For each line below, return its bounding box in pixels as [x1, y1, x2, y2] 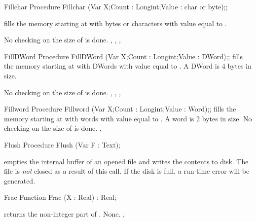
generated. [4, 175, 36, 185]
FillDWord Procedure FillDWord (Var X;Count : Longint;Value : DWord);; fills [4, 51, 243, 61]
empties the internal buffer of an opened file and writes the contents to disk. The [4, 156, 249, 166]
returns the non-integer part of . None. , [4, 208, 125, 219]
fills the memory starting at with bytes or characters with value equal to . [4, 18, 227, 28]
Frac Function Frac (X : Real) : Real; [4, 192, 116, 202]
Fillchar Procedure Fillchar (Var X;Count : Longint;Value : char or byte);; [4, 1, 228, 11]
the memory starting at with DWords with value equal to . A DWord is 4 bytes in [4, 61, 252, 71]
